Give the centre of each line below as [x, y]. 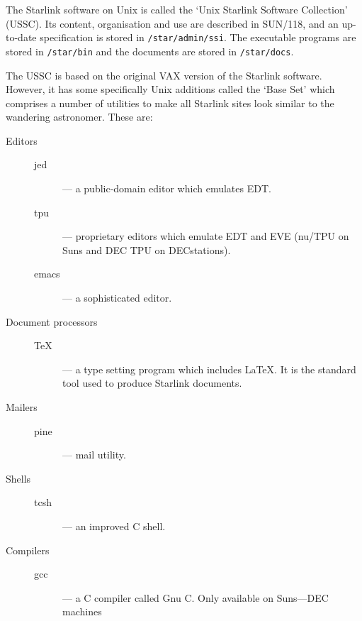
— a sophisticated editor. [117, 298]
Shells [18, 478]
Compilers [28, 550]
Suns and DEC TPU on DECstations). [147, 249]
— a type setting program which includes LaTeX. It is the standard [209, 369]
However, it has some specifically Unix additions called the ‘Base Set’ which [170, 89]
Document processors [52, 321]
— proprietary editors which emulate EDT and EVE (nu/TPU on [206, 236]
